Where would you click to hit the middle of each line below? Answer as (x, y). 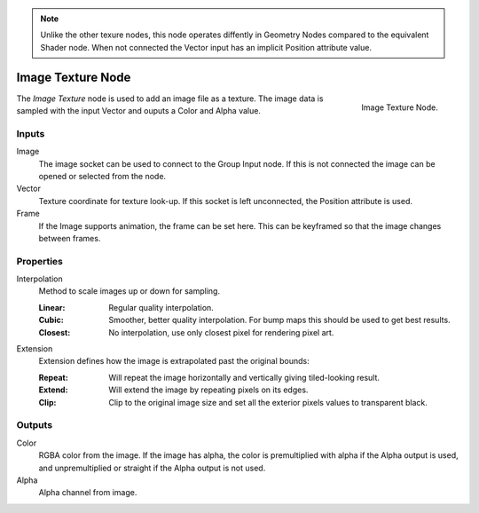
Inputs (31, 133)
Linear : (52, 307)
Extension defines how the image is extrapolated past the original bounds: (174, 361)
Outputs (35, 425)
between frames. (70, 238)
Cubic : (51, 320)
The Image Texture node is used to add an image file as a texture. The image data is (170, 99)
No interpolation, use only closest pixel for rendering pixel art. (221, 332)
